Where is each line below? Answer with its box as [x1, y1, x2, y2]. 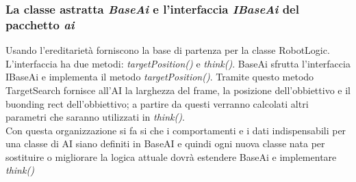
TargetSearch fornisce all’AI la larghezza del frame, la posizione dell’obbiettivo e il [5, 82, 351, 97]
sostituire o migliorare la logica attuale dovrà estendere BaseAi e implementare [5, 149, 337, 164]
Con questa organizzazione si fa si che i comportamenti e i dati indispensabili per [5, 123, 346, 137]
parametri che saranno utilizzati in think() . [5, 110, 185, 124]
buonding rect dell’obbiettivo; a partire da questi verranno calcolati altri [5, 96, 309, 110]
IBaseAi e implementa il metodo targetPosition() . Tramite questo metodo [5, 70, 314, 84]
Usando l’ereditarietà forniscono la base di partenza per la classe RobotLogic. [5, 43, 330, 57]
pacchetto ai [5, 16, 75, 33]
